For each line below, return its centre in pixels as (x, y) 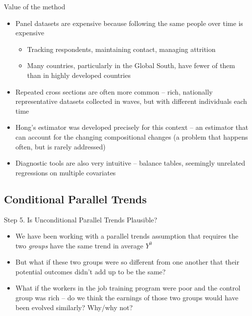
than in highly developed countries (79, 75)
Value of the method (35, 6)
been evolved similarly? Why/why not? (74, 307)
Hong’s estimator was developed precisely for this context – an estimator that (132, 127)
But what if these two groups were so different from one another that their (127, 262)
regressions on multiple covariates (66, 172)
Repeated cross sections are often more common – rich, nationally (114, 91)
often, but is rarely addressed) (60, 146)
